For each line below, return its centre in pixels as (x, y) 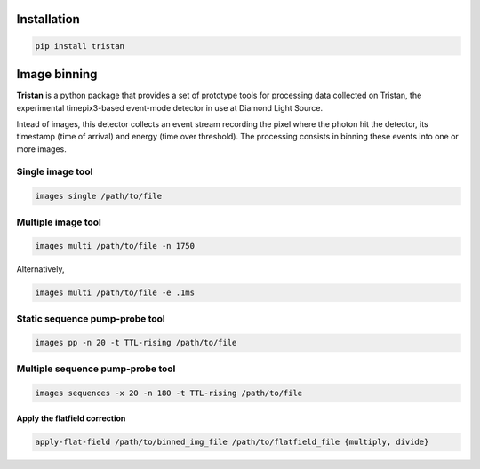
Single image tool (55, 171)
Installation (48, 19)
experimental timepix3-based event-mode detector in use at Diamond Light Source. (170, 107)
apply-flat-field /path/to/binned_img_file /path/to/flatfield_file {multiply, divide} (232, 442)
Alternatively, (40, 269)
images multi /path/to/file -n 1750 (115, 246)
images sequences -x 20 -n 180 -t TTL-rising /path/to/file (169, 393)
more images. (41, 149)
